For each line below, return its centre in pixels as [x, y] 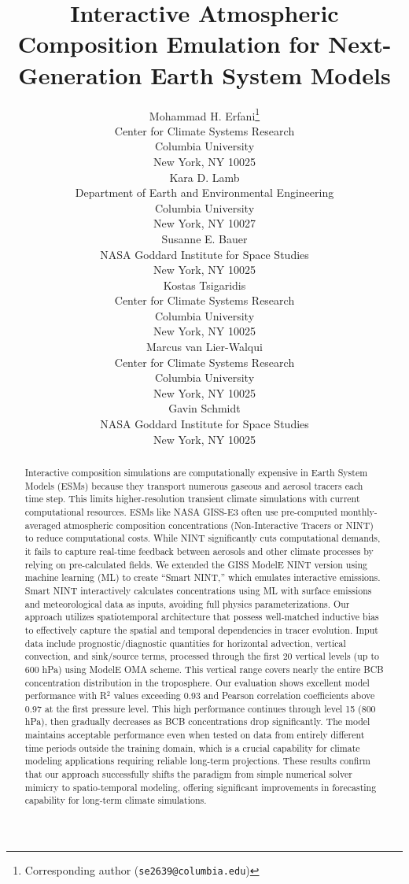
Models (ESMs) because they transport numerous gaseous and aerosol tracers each [194, 485]
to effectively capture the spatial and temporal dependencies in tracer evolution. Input [201, 629]
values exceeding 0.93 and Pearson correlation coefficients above [244, 695]
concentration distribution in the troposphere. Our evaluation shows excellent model [197, 682]
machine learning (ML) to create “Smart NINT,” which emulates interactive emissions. [203, 577]
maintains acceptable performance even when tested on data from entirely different [195, 735]
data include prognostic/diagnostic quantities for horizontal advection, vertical [185, 643]
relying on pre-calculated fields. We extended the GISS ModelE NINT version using [196, 564]
